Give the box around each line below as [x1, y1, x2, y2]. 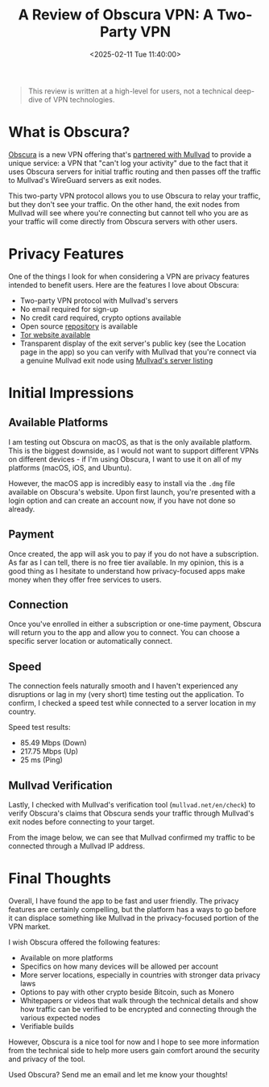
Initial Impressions [8, 384, 134, 402]
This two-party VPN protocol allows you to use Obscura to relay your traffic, [8, 191, 261, 201]
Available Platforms [8, 416, 109, 429]
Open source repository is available [19, 321, 139, 331]
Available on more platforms [19, 953, 114, 962]
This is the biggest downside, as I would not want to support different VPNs [8, 446, 259, 455]
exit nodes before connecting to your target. [8, 817, 155, 827]
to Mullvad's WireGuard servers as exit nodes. [8, 175, 162, 185]
